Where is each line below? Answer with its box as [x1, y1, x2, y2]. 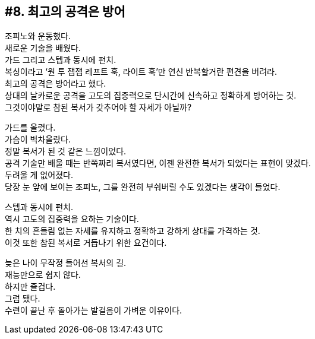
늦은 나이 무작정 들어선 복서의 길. [5, 258, 127, 268]
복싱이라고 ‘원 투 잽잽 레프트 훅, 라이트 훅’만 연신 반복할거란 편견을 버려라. [5, 66, 277, 77]
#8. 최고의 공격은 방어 [5, 4, 125, 19]
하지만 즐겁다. [5, 281, 56, 292]
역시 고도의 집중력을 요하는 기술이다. [5, 214, 139, 224]
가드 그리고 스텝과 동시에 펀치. [5, 55, 116, 65]
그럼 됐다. [5, 293, 40, 304]
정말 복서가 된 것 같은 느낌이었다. [5, 146, 127, 157]
